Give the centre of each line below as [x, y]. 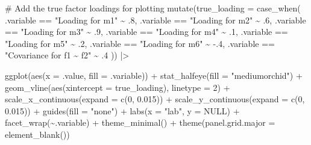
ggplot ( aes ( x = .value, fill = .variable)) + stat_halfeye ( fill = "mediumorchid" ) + [154, 75]
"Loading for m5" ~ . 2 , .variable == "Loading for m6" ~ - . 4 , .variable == [140, 43]
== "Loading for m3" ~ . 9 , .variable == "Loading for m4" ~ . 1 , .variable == [146, 32]
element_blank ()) [37, 134]
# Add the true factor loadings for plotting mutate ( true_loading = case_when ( [153, 8]
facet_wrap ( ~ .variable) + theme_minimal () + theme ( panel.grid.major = [140, 122]
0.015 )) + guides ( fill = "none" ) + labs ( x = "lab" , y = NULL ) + [122, 110]
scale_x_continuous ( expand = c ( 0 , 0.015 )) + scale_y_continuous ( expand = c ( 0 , [155, 99]
